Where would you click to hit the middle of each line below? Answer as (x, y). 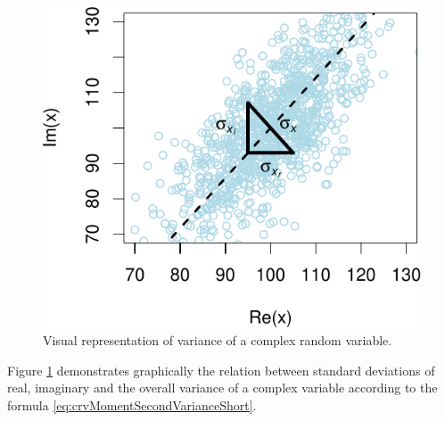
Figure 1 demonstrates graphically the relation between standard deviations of (221, 370)
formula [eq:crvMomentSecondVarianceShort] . (132, 405)
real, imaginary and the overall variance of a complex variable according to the (222, 388)
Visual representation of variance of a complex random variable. (218, 340)
